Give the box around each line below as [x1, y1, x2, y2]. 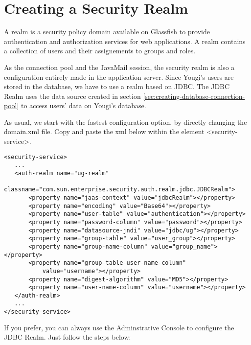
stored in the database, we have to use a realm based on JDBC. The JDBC [4, 81, 230, 92]
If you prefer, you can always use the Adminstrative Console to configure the [4, 322, 234, 332]
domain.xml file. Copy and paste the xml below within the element [4, 126, 205, 137]
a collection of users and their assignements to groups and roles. [4, 46, 196, 56]
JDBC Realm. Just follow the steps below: [4, 332, 131, 342]
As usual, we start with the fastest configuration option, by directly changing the [4, 116, 247, 127]
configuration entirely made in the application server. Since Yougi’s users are [4, 71, 234, 82]
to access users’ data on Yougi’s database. [21, 100, 146, 111]
